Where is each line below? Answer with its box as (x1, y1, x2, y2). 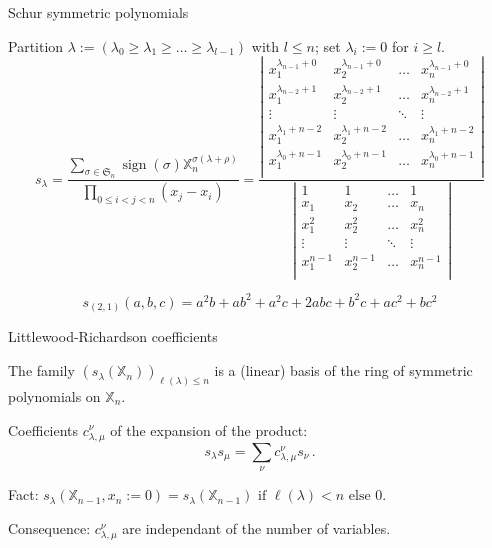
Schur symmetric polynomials (8, 2, 189, 22)
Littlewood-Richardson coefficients (8, 326, 218, 347)
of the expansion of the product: (110, 419, 308, 440)
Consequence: (8, 517, 91, 538)
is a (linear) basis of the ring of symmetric (214, 360, 473, 381)
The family (8, 360, 75, 381)
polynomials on (8, 385, 101, 406)
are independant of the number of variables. (122, 517, 391, 538)
